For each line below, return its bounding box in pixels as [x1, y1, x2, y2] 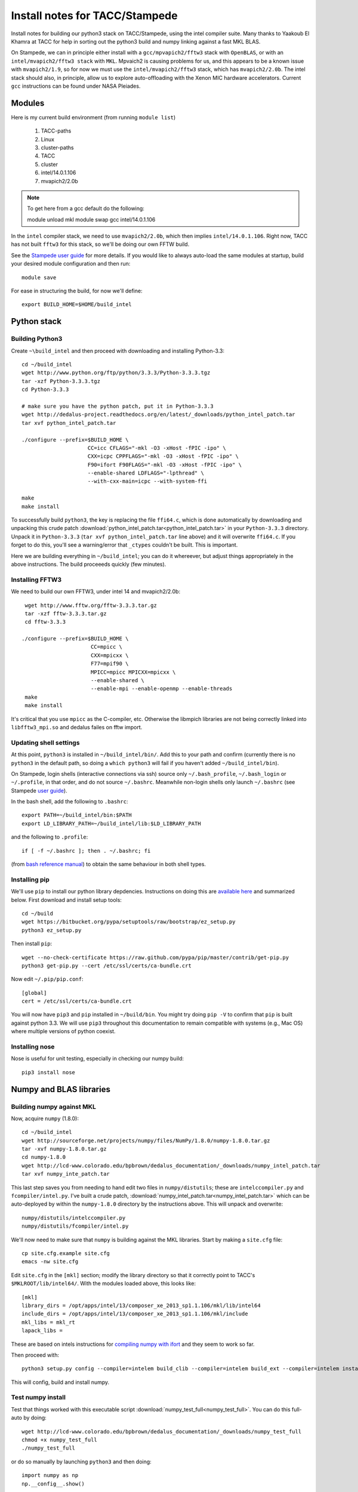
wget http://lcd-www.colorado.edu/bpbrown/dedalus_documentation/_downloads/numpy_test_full [21, 1428, 302, 1435]
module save [21, 274, 57, 280]
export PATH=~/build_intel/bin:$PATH [21, 812, 132, 819]
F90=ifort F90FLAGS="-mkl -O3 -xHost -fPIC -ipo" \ [87, 461, 242, 468]
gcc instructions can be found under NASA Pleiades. [11, 82, 141, 90]
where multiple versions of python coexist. [11, 1028, 116, 1035]
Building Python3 [11, 335, 63, 343]
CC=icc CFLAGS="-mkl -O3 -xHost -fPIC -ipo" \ [87, 445, 226, 451]
